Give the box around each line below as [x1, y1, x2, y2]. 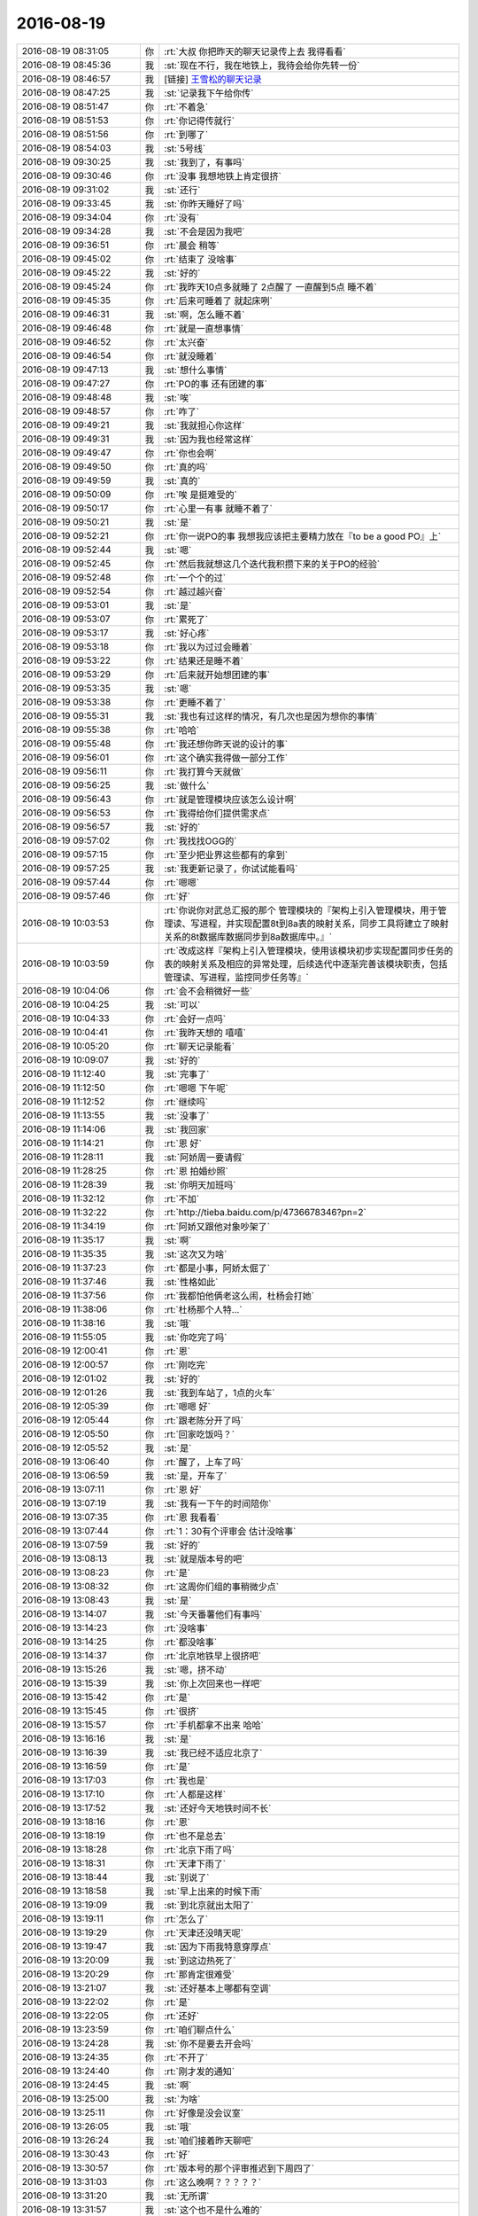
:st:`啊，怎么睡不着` [164, 308, 245, 321]
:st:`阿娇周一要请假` [164, 1151, 245, 1163]
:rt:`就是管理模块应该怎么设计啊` [164, 793, 297, 806]
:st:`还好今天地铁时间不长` [164, 1802, 272, 1814]
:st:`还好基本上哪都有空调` [164, 1982, 272, 1994]
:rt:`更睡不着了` [164, 696, 226, 708]
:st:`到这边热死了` [164, 1955, 236, 1967]
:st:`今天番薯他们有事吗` [164, 1608, 263, 1620]
